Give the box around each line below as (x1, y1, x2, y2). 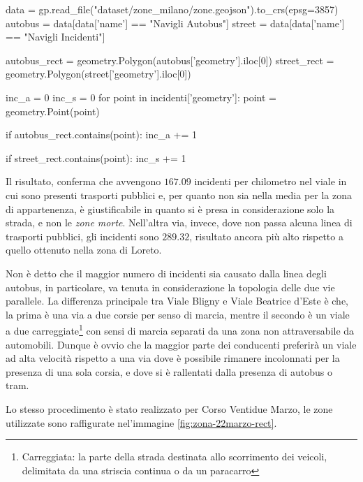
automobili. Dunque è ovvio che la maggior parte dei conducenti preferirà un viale (6, 337, 357, 351)
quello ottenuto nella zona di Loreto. (6, 242, 162, 257)
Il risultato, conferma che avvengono (6, 174, 161, 189)
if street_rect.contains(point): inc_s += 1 (6, 150, 186, 165)
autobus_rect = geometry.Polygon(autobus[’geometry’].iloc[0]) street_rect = (6, 52, 334, 67)
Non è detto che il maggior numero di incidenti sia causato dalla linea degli (6, 265, 327, 280)
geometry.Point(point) (6, 103, 100, 118)
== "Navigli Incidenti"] (6, 29, 105, 44)
